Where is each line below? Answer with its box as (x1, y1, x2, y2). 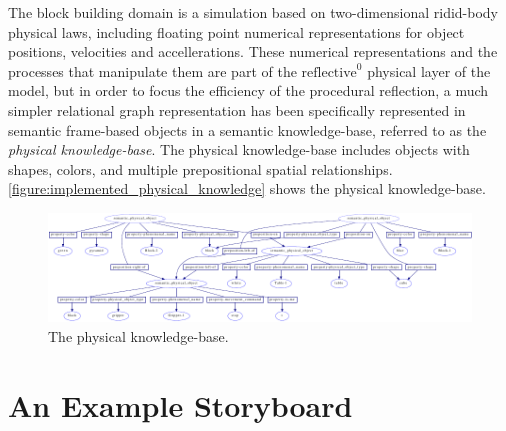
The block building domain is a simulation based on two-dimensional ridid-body (8, 2, 499, 22)
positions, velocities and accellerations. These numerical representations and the (8, 41, 498, 62)
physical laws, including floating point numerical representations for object (8, 21, 465, 42)
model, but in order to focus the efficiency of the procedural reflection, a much (8, 80, 489, 101)
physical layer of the (367, 60, 491, 81)
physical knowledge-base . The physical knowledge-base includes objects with (8, 139, 470, 160)
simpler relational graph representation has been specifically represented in (8, 99, 466, 120)
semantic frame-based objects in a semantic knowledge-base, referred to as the (8, 119, 487, 140)
